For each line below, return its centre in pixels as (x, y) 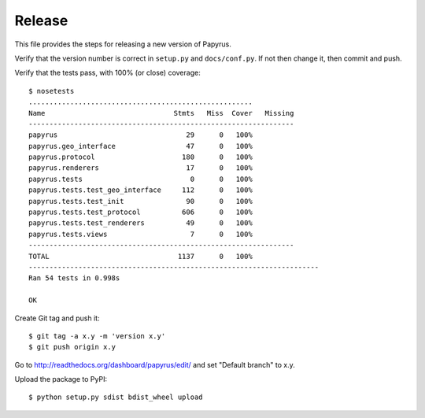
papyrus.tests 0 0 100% (141, 179)
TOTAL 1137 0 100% (141, 256)
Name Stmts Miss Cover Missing (161, 113)
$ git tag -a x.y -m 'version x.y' (97, 336)
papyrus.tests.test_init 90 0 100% (141, 201)
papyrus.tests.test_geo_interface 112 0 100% (141, 190)
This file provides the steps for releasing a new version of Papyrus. (123, 44)
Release (41, 20)
